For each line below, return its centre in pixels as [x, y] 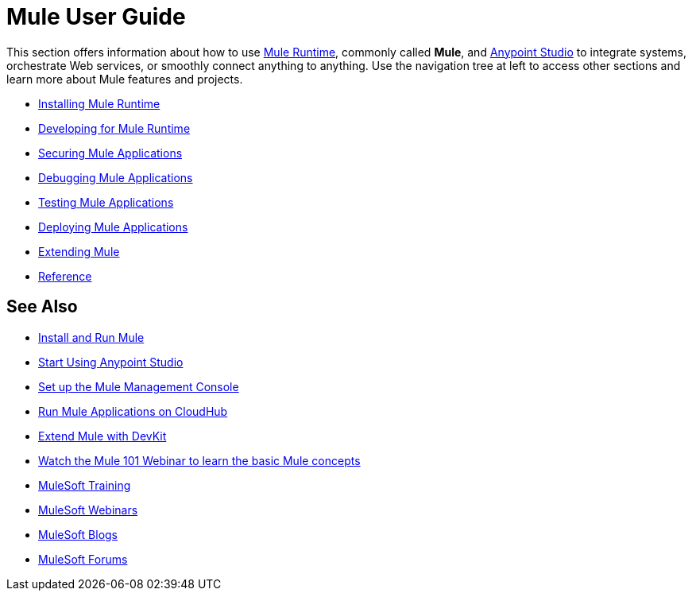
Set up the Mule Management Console [139, 386]
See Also [42, 307]
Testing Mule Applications [106, 202]
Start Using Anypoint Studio [111, 362]
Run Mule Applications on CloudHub [133, 411]
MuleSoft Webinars [88, 510]
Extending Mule [79, 251]
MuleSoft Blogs [78, 534]
